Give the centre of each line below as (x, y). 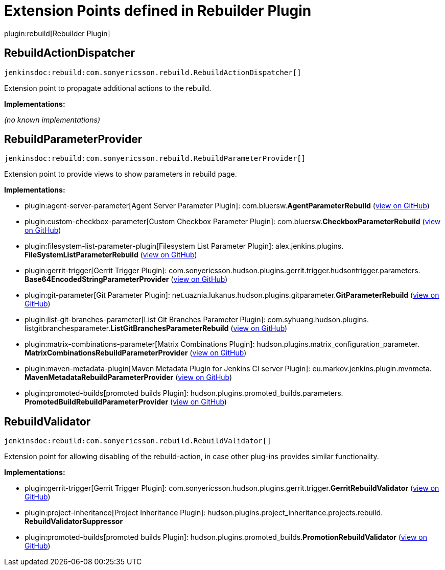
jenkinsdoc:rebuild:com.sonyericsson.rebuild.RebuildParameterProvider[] (155, 159)
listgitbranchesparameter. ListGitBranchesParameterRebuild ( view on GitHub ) (156, 328)
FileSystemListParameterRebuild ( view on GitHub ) (111, 255)
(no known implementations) (52, 120)
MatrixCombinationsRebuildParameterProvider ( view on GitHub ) (136, 353)
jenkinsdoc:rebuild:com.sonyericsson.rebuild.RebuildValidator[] (138, 441)
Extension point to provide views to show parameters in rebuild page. (121, 174)
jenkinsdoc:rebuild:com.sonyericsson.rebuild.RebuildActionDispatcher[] (153, 72)
